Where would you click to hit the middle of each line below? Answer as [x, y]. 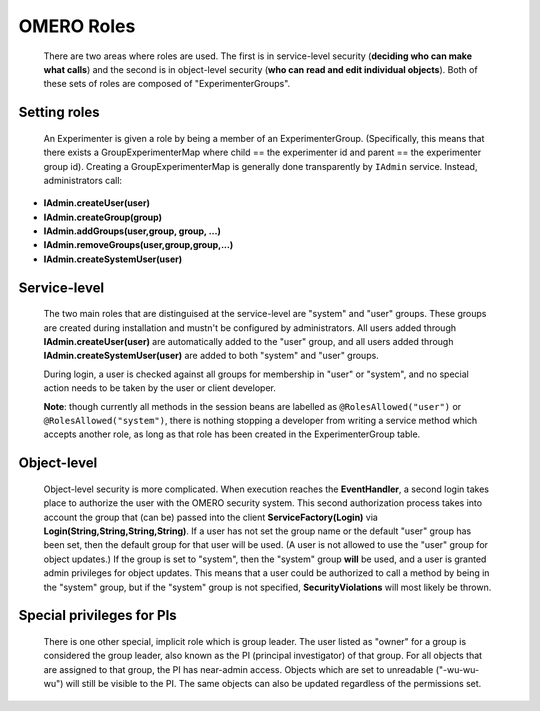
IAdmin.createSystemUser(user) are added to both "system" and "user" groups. [211, 356]
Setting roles [59, 112]
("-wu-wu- [457, 669]
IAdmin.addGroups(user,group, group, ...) [132, 231]
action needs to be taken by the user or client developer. [160, 388]
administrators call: [83, 180]
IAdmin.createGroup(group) [103, 217]
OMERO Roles [77, 26]
